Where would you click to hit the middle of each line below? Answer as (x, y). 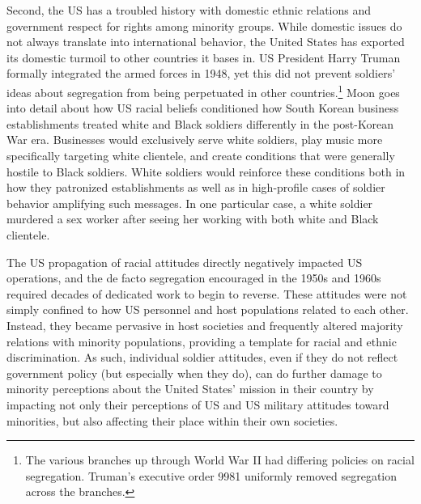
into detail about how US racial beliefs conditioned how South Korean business (203, 108)
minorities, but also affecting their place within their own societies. (172, 420)
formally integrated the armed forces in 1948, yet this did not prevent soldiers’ (201, 73)
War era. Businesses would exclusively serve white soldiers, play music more (195, 140)
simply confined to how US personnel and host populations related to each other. (208, 309)
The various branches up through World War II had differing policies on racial (220, 460)
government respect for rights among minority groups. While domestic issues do (204, 25)
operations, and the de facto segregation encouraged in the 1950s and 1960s (194, 278)
